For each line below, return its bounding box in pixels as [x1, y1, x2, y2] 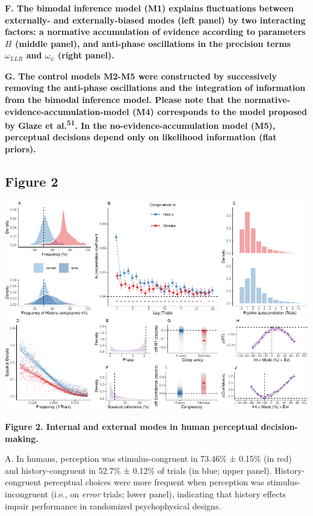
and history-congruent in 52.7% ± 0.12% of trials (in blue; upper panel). [5, 464, 272, 476]
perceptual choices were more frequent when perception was [43, 476, 264, 488]
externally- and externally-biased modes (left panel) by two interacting [5, 13, 306, 26]
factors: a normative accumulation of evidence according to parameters [5, 25, 306, 38]
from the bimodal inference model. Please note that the [5, 93, 241, 106]
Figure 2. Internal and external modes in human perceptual [5, 420, 258, 433]
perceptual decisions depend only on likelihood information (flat [5, 131, 277, 143]
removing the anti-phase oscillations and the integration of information [5, 81, 306, 94]
